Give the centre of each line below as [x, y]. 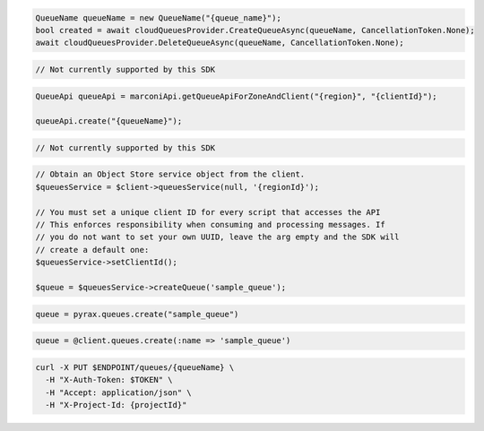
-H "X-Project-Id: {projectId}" [116, 405]
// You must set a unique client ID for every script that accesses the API [208, 212]
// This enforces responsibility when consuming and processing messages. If [210, 225]
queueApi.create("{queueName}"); [109, 121]
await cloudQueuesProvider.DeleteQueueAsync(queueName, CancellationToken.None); [220, 43]
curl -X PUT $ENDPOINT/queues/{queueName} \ [135, 367]
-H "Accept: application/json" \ [118, 392]
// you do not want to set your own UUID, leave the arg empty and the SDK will [217, 237]
